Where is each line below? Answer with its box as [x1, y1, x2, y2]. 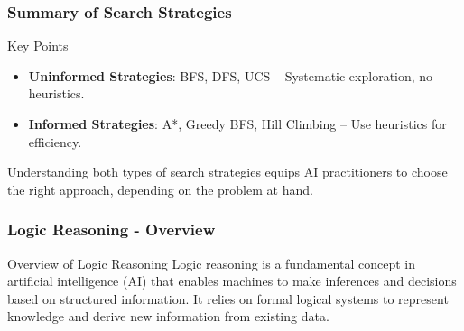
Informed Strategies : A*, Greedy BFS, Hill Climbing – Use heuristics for [28, 115, 447, 133]
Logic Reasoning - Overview [7, 218, 216, 241]
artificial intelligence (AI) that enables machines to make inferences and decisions [7, 271, 457, 290]
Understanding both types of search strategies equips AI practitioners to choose [7, 162, 448, 181]
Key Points [7, 36, 69, 55]
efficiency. [28, 132, 82, 151]
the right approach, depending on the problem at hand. [7, 179, 313, 198]
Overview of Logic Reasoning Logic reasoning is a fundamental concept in [7, 253, 415, 272]
